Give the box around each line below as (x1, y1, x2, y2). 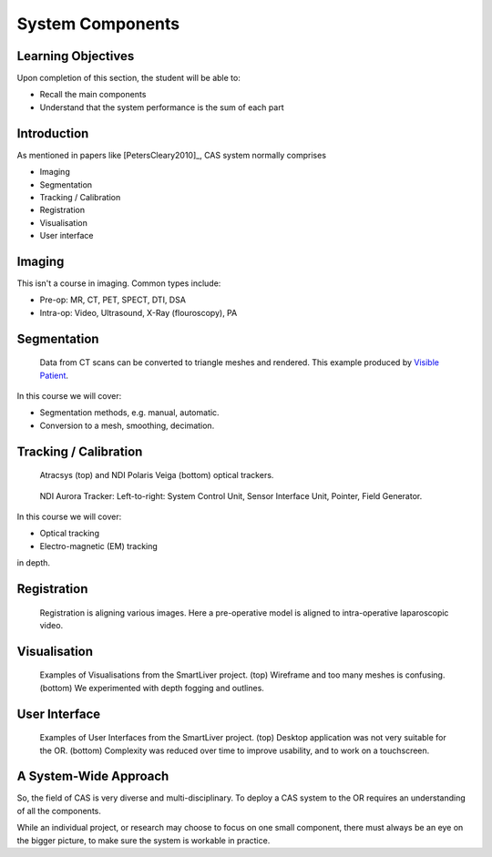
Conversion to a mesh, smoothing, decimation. (39, 420, 215, 431)
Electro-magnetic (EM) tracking (39, 540, 159, 551)
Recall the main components (39, 89, 147, 100)
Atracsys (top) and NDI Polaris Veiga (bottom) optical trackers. (39, 470, 274, 481)
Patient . (39, 370, 68, 381)
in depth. (16, 557, 50, 568)
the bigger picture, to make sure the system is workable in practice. (16, 834, 271, 846)
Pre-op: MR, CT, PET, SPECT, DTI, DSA (39, 294, 187, 305)
